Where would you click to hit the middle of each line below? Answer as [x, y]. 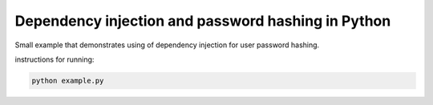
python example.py [68, 81]
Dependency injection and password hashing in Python [203, 21]
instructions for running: [55, 59]
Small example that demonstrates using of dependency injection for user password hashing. [167, 45]
